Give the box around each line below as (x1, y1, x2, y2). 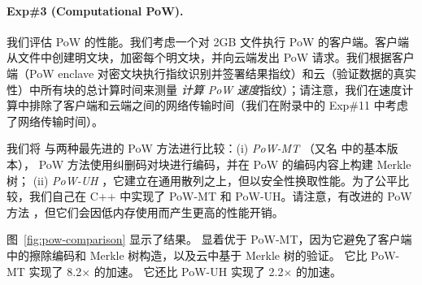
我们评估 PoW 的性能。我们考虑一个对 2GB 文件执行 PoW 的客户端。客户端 (7, 32, 409, 50)
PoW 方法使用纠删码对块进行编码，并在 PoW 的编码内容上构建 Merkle (38, 155, 411, 172)
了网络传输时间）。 (7, 112, 103, 129)
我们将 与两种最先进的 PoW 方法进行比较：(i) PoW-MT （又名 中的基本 (7, 140, 387, 157)
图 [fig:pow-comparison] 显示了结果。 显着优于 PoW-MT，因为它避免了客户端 (7, 231, 412, 248)
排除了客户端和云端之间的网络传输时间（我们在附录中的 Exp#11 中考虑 (28, 97, 408, 114)
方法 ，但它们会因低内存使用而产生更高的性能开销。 (7, 203, 284, 220)
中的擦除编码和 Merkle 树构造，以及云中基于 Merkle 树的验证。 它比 (7, 246, 368, 263)
